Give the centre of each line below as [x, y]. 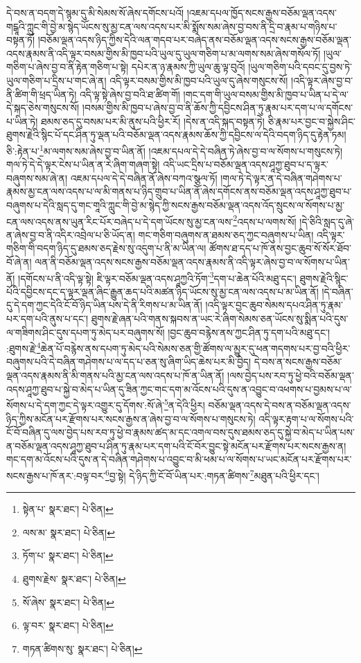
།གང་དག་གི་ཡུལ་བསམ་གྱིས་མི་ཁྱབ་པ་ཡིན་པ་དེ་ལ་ [266, 94]
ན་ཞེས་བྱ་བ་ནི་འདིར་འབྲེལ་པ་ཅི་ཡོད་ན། [71, 234]
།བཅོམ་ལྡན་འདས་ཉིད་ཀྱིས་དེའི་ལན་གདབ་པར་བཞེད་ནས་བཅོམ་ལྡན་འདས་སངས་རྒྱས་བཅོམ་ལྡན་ [195, 40]
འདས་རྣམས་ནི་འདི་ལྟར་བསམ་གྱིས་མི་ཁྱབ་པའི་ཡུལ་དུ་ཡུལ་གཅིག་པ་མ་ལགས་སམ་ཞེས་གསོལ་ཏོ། [164, 53]
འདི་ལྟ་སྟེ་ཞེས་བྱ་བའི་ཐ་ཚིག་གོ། [130, 94]
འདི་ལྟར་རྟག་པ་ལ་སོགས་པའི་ [306, 418]
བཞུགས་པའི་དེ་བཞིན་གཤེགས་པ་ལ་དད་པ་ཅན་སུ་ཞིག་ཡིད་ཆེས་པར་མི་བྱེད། [129, 362]
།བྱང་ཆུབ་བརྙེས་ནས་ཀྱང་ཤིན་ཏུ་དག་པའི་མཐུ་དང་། [249, 332]
